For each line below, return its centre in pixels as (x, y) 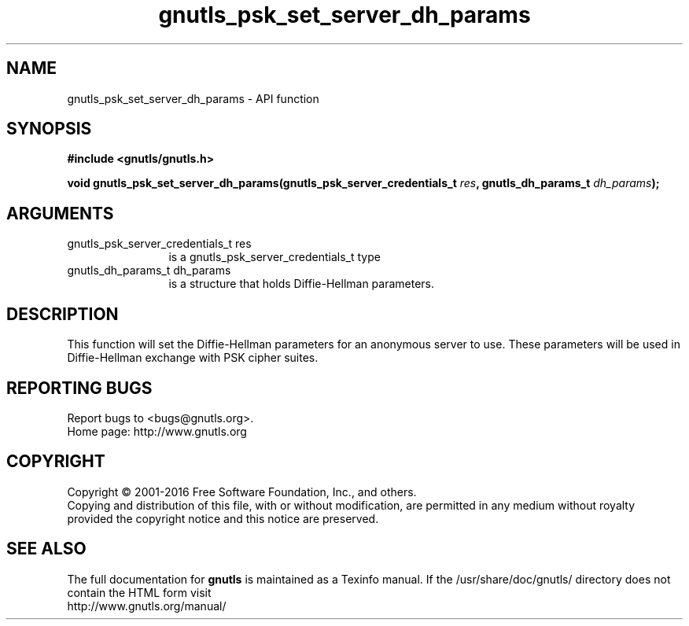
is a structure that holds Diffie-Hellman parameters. (302, 284)
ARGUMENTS (60, 213)
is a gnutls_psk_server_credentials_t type (274, 257)
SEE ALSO (46, 549)
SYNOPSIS (49, 129)
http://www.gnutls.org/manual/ (147, 606)
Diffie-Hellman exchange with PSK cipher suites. (193, 358)
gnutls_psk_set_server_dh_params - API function (193, 98)
